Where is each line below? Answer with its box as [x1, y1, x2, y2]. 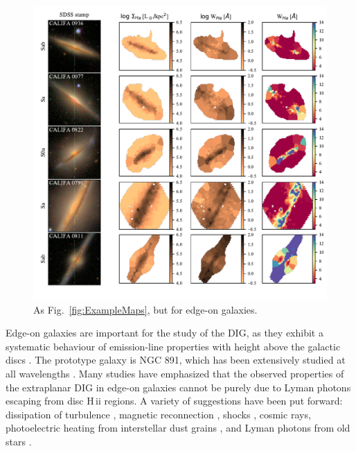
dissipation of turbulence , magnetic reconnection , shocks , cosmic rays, [6, 407, 311, 421]
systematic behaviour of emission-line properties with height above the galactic [6, 339, 341, 353]
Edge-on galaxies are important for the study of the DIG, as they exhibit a [6, 325, 323, 340]
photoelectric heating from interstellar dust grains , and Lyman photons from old [6, 420, 350, 435]
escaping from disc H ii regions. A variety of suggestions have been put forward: [6, 393, 343, 408]
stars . [6, 434, 32, 448]
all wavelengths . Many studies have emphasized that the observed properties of [6, 366, 344, 380]
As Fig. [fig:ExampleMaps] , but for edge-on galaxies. [33, 302, 258, 316]
